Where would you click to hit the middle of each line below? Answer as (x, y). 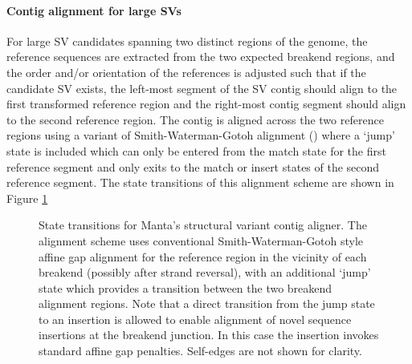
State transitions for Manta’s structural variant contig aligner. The (203, 225)
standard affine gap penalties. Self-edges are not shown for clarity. (200, 351)
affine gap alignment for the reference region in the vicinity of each (203, 256)
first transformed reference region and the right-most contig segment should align (206, 104)
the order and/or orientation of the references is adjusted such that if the (186, 72)
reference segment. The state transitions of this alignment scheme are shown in (200, 182)
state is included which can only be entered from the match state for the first (196, 150)
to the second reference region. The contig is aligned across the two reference (195, 119)
